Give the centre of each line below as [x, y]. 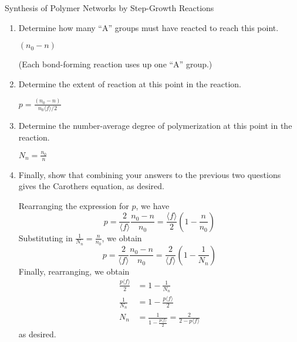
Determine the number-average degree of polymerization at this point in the [155, 125]
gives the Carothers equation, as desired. [91, 186]
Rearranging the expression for [74, 205]
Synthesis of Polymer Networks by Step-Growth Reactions [109, 8]
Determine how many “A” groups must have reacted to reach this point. [148, 27]
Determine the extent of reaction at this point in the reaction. [130, 83]
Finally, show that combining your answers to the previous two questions [150, 174]
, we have [153, 205]
